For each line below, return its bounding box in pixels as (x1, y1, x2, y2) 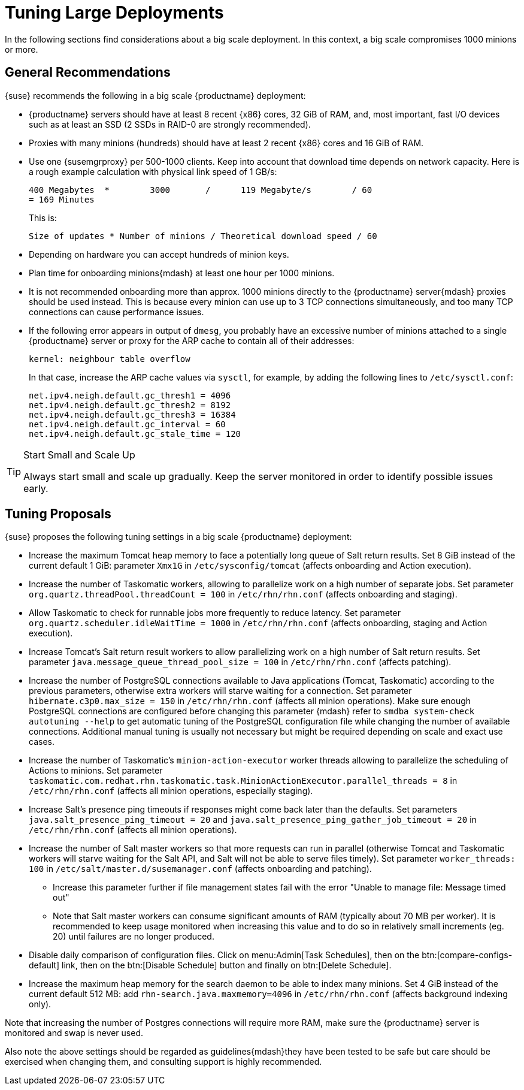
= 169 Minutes (29, 194, 95, 204)
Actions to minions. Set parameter (29, 765, 163, 776)
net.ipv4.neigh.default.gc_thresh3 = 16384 (29, 409, 236, 419)
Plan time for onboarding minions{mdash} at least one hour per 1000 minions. (29, 267, 335, 278)
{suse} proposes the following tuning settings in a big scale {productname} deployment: (5, 532, 352, 542)
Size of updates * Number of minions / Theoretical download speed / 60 (29, 231, 377, 241)
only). (29, 999, 52, 1010)
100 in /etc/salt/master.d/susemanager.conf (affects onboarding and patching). (29, 863, 372, 874)
